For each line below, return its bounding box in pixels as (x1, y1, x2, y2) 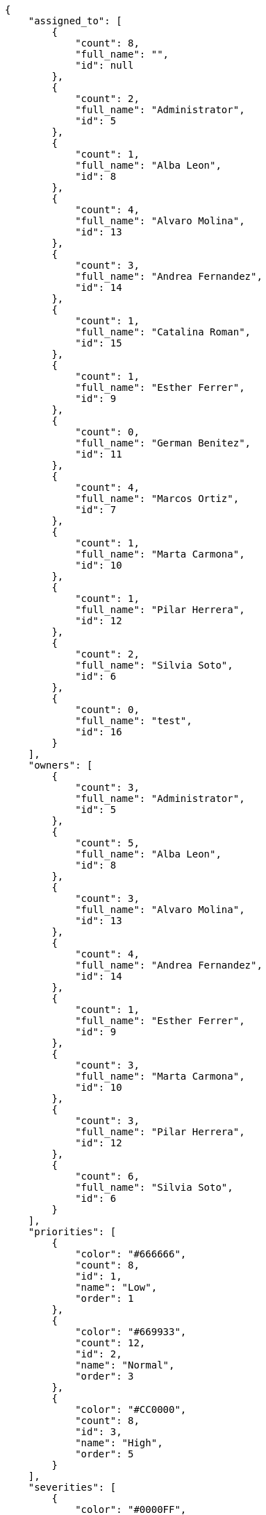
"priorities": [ (28, 1226, 117, 1237)
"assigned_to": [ (28, 15, 122, 26)
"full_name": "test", (75, 715, 192, 726)
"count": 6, (75, 1171, 140, 1182)
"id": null (75, 60, 134, 71)
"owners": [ (28, 760, 93, 771)
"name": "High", (75, 1437, 163, 1448)
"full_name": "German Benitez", (75, 437, 251, 449)
